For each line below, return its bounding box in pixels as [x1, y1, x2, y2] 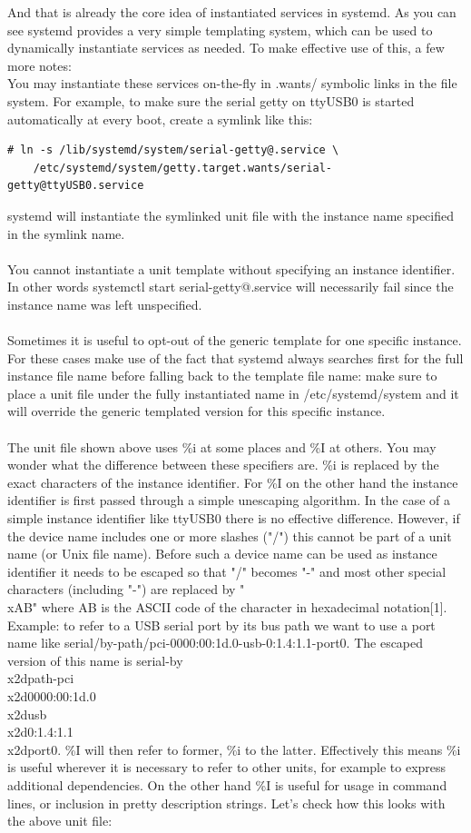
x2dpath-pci [7, 669, 74, 688]
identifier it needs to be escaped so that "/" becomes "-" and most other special [7, 561, 446, 580]
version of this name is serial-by [7, 650, 183, 669]
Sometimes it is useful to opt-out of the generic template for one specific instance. [7, 331, 462, 350]
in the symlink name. [7, 223, 125, 243]
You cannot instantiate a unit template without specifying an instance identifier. [7, 259, 456, 278]
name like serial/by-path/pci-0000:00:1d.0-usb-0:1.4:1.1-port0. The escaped [7, 633, 424, 652]
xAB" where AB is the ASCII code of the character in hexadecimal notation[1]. [7, 598, 447, 616]
